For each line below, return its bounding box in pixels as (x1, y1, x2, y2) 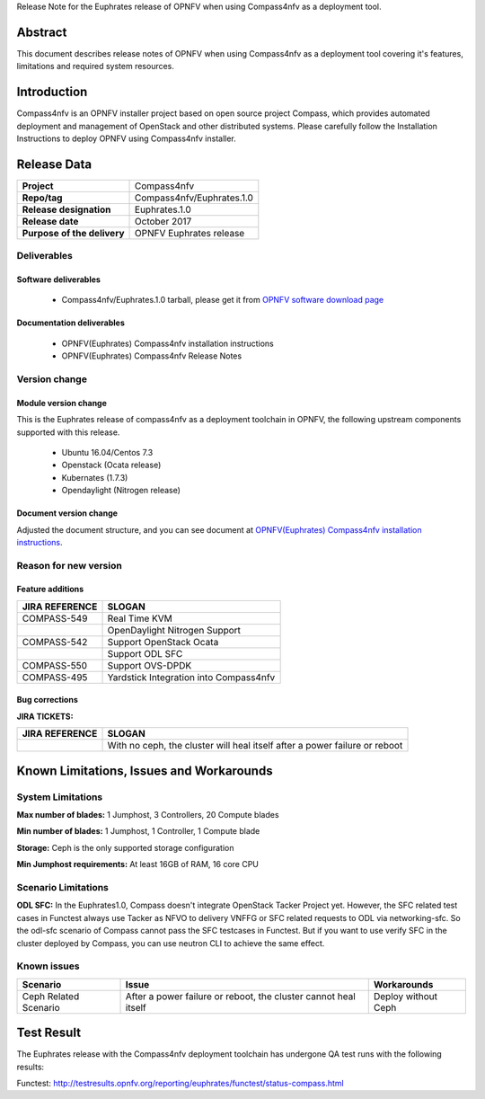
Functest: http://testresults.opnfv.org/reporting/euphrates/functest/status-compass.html (16, 1077, 345, 1088)
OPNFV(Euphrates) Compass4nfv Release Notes (61, 350, 242, 361)
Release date (22, 215, 79, 227)
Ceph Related (22, 989, 80, 1002)
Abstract (16, 24, 67, 40)
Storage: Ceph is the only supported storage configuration (16, 842, 234, 853)
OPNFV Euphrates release (135, 226, 245, 239)
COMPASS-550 (22, 659, 88, 671)
